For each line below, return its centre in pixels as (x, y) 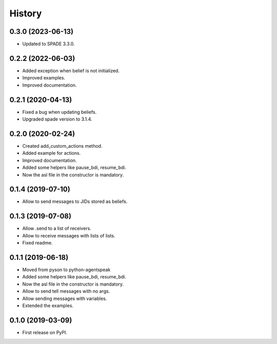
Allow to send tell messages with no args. (66, 291)
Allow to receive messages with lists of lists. (69, 235)
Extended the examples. (48, 306)
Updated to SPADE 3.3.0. (48, 44)
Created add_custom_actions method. (62, 146)
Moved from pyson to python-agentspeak (66, 270)
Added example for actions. (52, 153)
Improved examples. (44, 78)
